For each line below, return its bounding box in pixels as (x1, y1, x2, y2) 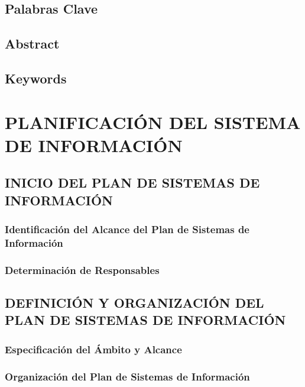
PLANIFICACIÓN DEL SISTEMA (5, 109, 301, 134)
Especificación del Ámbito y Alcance (5, 341, 182, 356)
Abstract (5, 34, 60, 53)
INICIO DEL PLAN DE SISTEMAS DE (5, 173, 260, 192)
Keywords (5, 69, 67, 87)
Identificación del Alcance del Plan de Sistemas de (5, 222, 249, 236)
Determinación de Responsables (5, 262, 160, 277)
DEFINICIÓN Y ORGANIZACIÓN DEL (5, 294, 264, 312)
